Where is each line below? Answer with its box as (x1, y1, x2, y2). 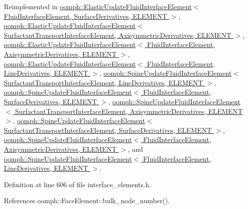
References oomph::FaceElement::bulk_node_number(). (4, 195, 170, 206)
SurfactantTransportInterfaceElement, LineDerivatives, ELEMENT (4, 77, 203, 87)
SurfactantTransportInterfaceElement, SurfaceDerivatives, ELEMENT (4, 125, 212, 135)
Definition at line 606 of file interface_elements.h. (4, 179, 151, 189)
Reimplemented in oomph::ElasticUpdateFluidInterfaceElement (4, 1, 192, 11)
